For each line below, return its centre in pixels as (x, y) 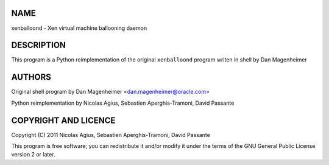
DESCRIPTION (39, 45)
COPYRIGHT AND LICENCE (63, 120)
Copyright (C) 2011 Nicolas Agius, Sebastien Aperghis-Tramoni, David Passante (111, 135)
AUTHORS (31, 77)
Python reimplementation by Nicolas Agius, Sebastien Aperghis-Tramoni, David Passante (123, 103)
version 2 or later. (33, 155)
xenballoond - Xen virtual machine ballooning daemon (79, 28)
